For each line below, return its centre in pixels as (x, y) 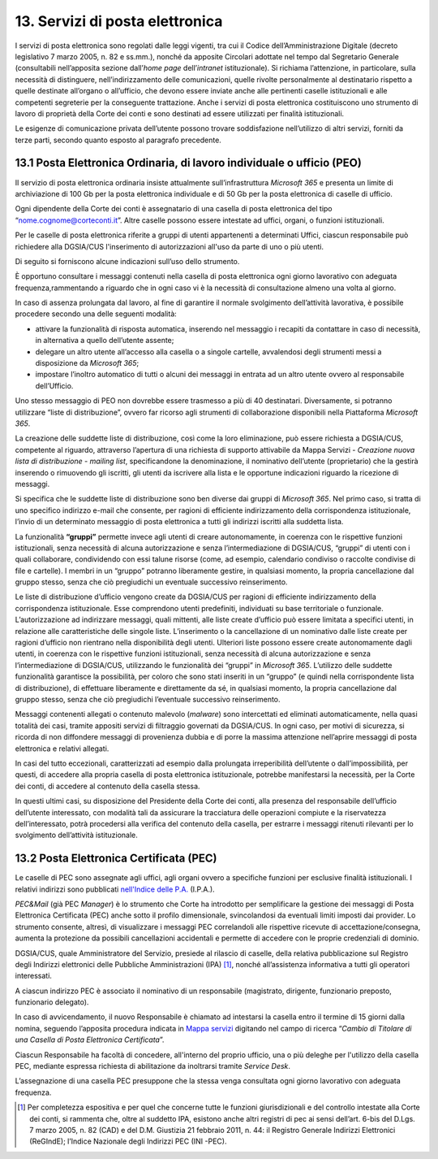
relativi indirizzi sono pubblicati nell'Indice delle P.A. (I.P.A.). (115, 889)
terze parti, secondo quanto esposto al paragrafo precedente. (118, 140)
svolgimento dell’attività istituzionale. (76, 835)
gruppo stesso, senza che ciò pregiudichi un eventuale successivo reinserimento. (151, 582)
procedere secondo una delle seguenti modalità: (96, 314)
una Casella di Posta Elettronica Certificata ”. (90, 1040)
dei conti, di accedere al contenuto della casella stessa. (107, 786)
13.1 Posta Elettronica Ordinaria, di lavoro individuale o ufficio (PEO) (189, 163)
